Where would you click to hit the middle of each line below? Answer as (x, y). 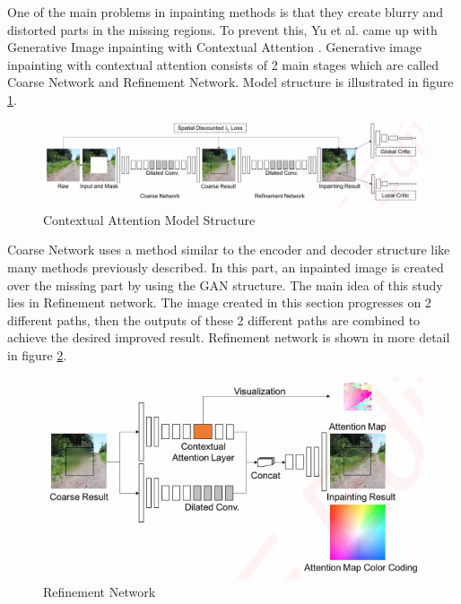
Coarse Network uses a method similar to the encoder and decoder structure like (229, 250)
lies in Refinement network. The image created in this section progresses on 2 (219, 302)
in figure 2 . (37, 354)
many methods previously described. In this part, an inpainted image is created (226, 267)
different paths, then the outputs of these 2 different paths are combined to (214, 319)
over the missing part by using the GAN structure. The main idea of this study (225, 285)
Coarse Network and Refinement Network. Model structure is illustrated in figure (230, 82)
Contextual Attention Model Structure (149, 219)
